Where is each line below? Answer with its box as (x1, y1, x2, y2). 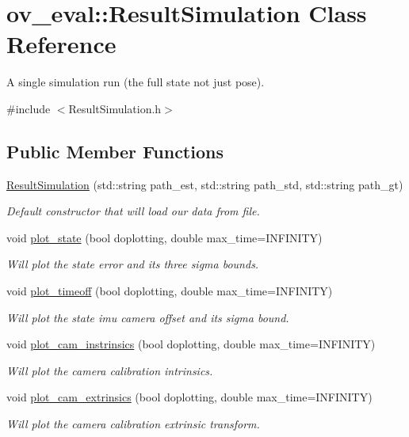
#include (6, 100, 51, 116)
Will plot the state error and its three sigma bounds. (6, 256, 259, 272)
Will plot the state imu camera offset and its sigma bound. (6, 309, 289, 325)
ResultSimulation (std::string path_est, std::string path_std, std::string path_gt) (6, 176, 403, 192)
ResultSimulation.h (68, 100, 162, 116)
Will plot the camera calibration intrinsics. (6, 362, 213, 378)
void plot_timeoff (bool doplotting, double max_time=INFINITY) (6, 283, 333, 299)
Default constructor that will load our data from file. (6, 203, 260, 219)
